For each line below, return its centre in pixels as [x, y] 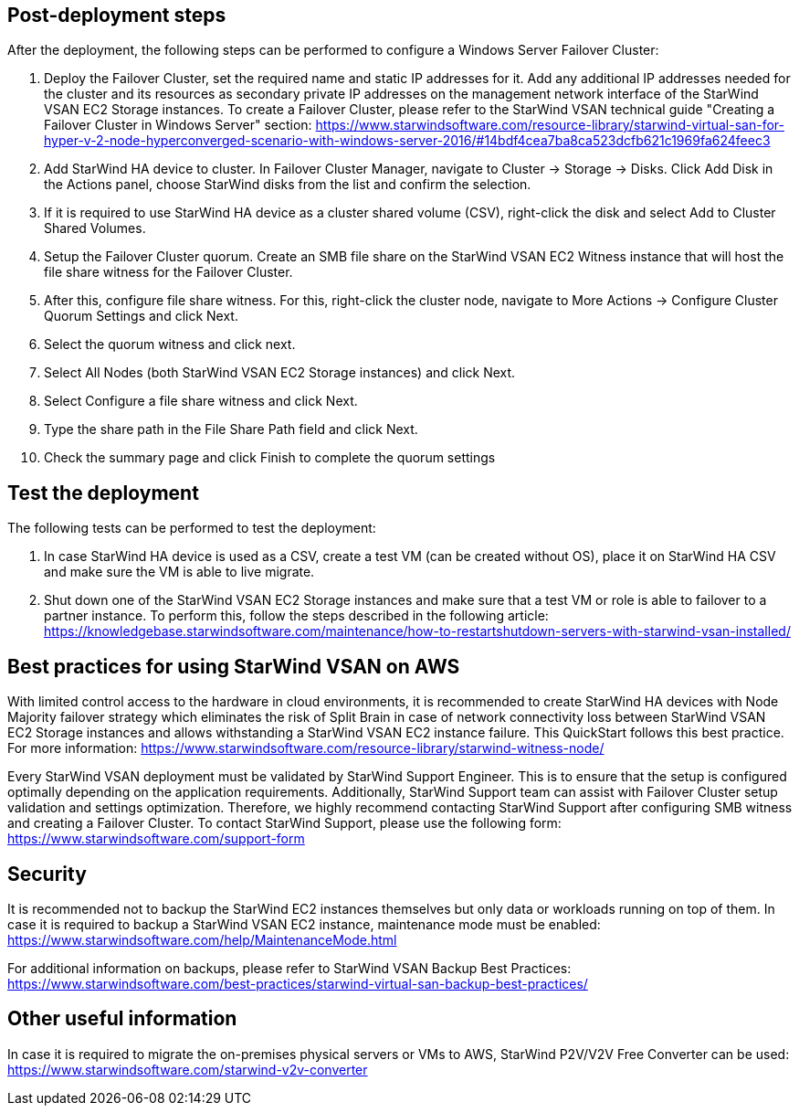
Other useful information [122, 1019]
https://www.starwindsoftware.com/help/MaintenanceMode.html [202, 939]
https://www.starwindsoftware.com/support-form [156, 839]
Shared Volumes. [95, 228]
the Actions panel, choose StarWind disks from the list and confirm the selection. [288, 185]
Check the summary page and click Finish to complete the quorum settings [270, 458]
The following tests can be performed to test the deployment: [192, 528]
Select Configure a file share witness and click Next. [201, 401]
